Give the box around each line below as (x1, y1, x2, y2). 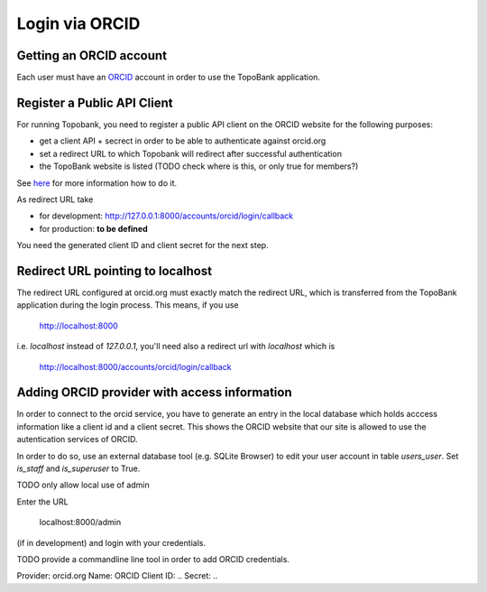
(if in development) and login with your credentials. (16, 537, 207, 548)
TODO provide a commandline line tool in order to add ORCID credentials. (16, 553, 290, 564)
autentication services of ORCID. (16, 434, 139, 445)
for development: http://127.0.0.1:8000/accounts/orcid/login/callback (39, 210, 294, 221)
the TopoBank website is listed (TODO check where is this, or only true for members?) (39, 161, 359, 171)
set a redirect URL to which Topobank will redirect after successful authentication (39, 148, 343, 159)
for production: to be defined (39, 223, 148, 234)
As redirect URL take (16, 194, 94, 205)
